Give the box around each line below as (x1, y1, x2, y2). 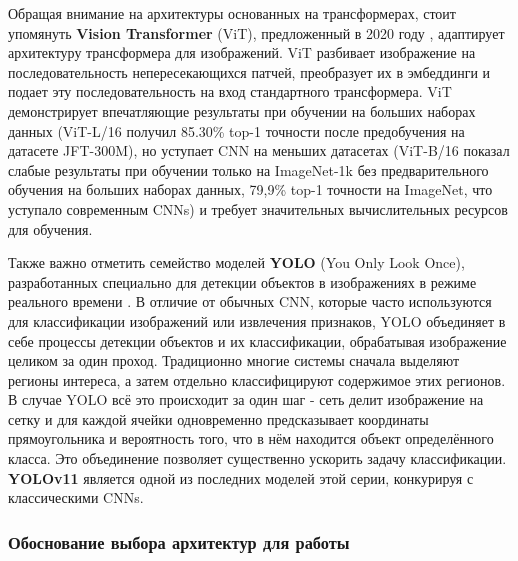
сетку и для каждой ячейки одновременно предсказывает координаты (8, 408, 429, 429)
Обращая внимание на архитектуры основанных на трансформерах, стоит (8, 3, 456, 23)
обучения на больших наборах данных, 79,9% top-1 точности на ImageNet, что (8, 179, 493, 200)
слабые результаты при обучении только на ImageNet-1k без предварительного (8, 159, 489, 180)
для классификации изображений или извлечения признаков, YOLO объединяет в (8, 310, 506, 331)
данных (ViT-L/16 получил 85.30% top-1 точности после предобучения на (8, 120, 465, 141)
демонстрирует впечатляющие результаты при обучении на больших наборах (8, 100, 476, 121)
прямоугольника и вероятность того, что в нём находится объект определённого (8, 428, 494, 449)
